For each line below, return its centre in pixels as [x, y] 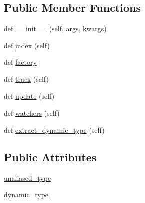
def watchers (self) [32, 113]
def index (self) [27, 45]
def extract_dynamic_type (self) [54, 129]
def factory [20, 62]
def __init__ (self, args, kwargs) [55, 28]
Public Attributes [50, 157]
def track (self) [26, 79]
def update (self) [29, 96]
